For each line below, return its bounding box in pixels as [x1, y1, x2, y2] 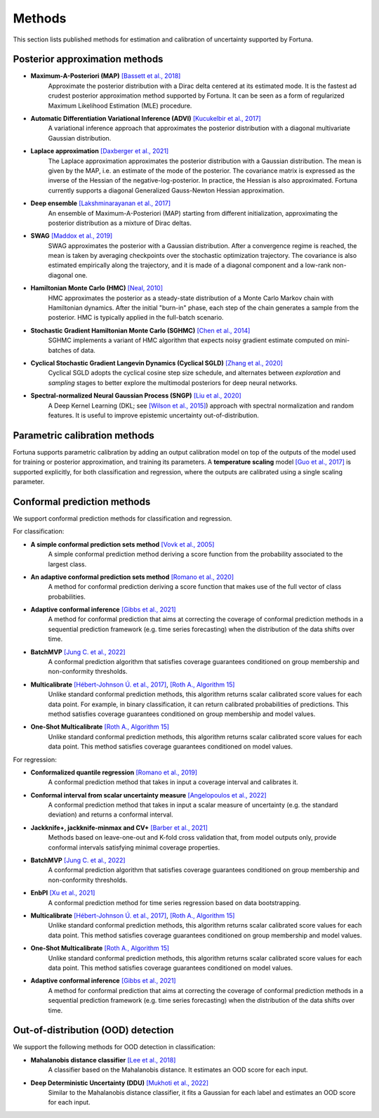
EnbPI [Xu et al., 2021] [30, 889, 95, 897]
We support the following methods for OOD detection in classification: [13, 1043, 215, 1051]
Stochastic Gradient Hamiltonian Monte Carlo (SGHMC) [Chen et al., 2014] [30, 326, 251, 334]
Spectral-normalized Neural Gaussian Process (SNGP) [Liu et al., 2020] [30, 391, 241, 400]
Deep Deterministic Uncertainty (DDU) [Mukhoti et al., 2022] [30, 1079, 209, 1087]
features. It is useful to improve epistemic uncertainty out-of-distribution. [48, 411, 260, 420]
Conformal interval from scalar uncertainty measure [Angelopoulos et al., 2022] [30, 791, 267, 799]
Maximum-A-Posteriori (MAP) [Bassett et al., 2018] [30, 72, 181, 80]
